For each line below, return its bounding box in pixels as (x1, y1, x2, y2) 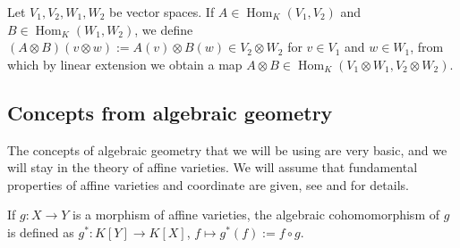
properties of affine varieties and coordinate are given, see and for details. (7, 175, 409, 194)
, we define (134, 20, 193, 38)
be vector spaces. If (108, 3, 215, 21)
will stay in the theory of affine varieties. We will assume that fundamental (7, 158, 418, 177)
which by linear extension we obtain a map (7, 54, 243, 73)
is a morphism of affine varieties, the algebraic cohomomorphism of (72, 205, 439, 224)
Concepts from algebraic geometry (7, 98, 333, 126)
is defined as (7, 222, 74, 241)
